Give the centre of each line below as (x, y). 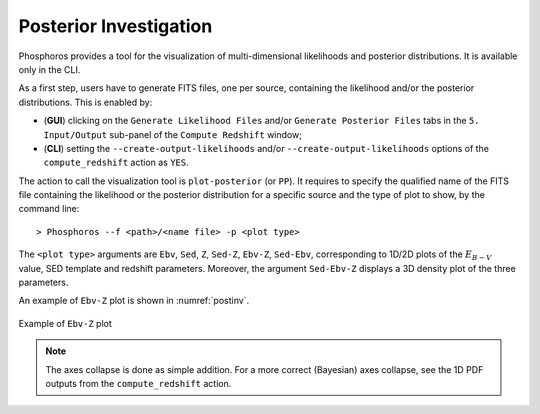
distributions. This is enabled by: (85, 102)
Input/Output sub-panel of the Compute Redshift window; (172, 134)
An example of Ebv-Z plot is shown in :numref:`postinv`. (134, 301)
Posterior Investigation (115, 26)
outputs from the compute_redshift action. (138, 383)
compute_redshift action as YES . (116, 162)
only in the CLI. (49, 69)
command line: (49, 209)
